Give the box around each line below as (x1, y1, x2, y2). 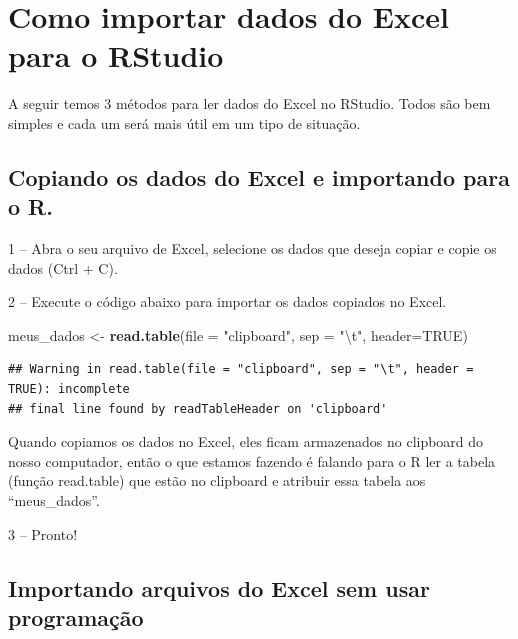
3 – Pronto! (8, 523, 78, 544)
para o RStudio (8, 35, 224, 76)
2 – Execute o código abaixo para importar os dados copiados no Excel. (8, 291, 447, 312)
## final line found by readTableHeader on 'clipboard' (8, 401, 388, 416)
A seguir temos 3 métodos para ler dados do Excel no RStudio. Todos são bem (8, 93, 491, 114)
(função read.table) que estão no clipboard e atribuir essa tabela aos (8, 470, 426, 491)
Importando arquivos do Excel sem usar (8, 572, 430, 603)
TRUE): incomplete (8, 382, 130, 397)
